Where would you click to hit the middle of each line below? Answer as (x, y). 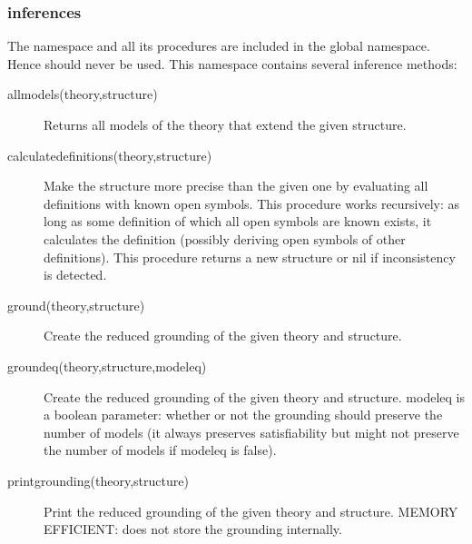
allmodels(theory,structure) (83, 94)
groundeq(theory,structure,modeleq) (107, 366)
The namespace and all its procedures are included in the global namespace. (219, 46)
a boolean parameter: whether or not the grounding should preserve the (243, 415)
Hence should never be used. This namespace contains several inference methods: (232, 63)
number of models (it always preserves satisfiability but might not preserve (251, 432)
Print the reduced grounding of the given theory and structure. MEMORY (251, 511)
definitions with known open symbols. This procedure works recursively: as (252, 203)
